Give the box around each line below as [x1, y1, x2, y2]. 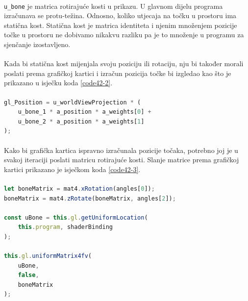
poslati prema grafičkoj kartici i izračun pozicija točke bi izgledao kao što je [4, 68, 231, 78]
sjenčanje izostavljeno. [4, 39, 71, 50]
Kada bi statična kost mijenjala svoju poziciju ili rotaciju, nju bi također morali [4, 58, 244, 69]
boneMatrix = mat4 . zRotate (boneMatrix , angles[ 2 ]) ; [4, 195, 176, 202]
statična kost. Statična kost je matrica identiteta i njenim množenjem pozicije [4, 20, 237, 30]
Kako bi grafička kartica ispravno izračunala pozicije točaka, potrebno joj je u [4, 145, 238, 155]
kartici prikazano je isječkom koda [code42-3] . [4, 164, 141, 174]
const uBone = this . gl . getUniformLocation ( [4, 214, 148, 221]
